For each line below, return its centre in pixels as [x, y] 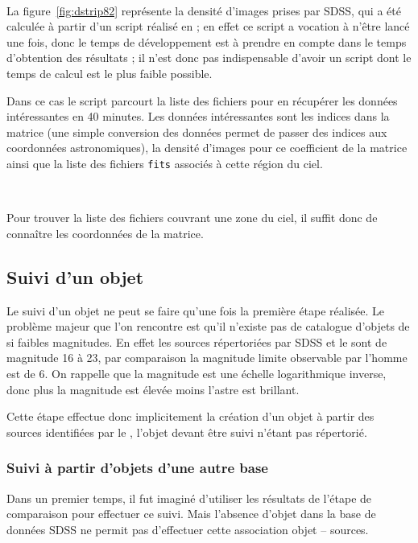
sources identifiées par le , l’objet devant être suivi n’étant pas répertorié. [187, 432]
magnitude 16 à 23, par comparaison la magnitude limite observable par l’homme [207, 358]
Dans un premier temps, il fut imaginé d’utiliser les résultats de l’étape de [189, 498]
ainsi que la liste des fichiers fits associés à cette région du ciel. [165, 163]
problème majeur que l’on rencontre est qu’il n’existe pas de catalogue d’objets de [208, 326]
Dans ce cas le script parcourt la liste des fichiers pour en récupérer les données [202, 100]
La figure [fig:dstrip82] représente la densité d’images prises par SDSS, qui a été [204, 10]
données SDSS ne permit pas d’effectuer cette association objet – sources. [188, 529]
